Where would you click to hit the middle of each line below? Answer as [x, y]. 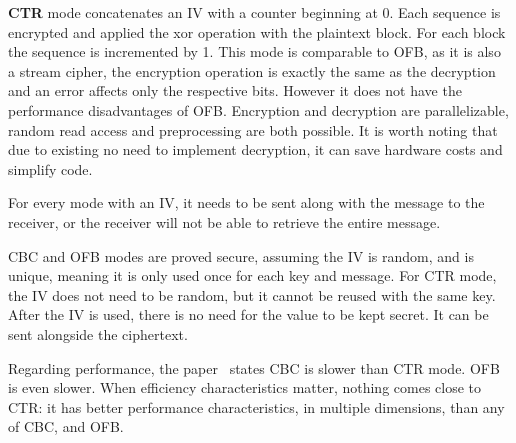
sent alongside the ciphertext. [98, 333]
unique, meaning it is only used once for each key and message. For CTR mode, [252, 275]
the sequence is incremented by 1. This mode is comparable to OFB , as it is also [254, 51]
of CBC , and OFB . [66, 426]
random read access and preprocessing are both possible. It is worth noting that [253, 129]
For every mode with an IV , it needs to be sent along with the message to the [246, 202]
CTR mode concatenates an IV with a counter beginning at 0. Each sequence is [254, 12]
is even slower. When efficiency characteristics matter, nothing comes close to [245, 387]
